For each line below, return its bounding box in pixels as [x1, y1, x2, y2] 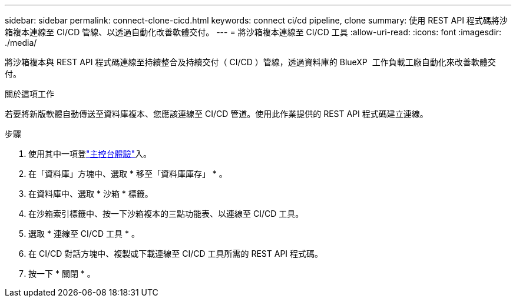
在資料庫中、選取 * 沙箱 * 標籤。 [28, 189, 153, 199]
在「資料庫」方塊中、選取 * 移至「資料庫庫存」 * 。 [28, 169, 227, 179]
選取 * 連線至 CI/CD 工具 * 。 [28, 229, 140, 239]
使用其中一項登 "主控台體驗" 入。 [28, 149, 152, 159]
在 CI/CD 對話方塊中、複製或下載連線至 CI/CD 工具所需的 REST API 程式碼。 [28, 249, 323, 259]
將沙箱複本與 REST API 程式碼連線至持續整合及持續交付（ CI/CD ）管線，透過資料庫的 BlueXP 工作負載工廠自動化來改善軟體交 [5, 57, 496, 67]
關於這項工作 [5, 89, 54, 99]
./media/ [5, 38, 37, 48]
